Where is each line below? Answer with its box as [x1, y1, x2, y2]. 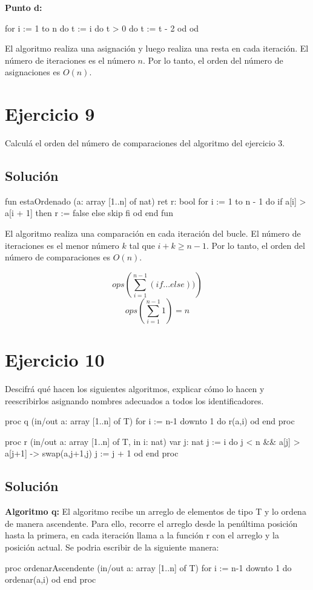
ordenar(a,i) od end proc [5, 573, 96, 586]
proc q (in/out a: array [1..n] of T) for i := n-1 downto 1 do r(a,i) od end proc [5, 415, 295, 427]
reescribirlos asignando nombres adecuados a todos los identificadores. [5, 394, 264, 407]
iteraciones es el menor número [5, 239, 119, 251]
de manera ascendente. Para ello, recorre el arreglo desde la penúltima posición [5, 517, 298, 529]
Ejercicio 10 [5, 347, 105, 372]
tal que [129, 239, 155, 251]
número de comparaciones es [5, 251, 111, 263]
